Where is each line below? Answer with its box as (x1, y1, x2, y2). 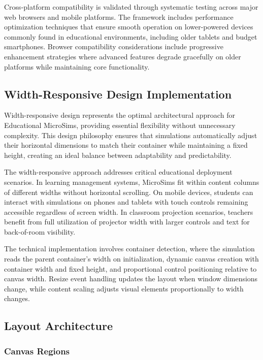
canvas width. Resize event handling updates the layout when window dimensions (4, 273, 258, 284)
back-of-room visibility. (4, 226, 76, 237)
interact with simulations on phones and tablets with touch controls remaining (4, 197, 248, 207)
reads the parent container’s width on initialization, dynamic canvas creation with (4, 253, 259, 264)
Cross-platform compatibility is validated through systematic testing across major (4, 2, 258, 12)
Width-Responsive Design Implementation (4, 86, 232, 102)
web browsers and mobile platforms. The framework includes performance (4, 11, 234, 22)
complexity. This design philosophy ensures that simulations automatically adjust (4, 129, 257, 140)
